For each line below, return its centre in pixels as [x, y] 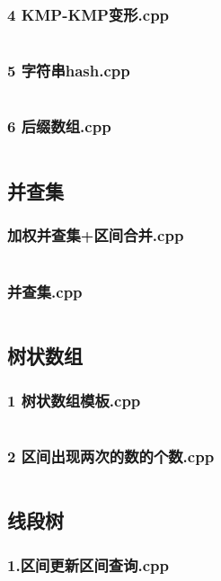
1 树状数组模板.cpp [74, 400]
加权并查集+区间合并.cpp [96, 235]
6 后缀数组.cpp [59, 126]
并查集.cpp [45, 291]
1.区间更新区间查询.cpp [88, 564]
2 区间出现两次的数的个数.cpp [111, 456]
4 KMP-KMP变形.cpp [88, 14]
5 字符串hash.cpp [69, 71]
